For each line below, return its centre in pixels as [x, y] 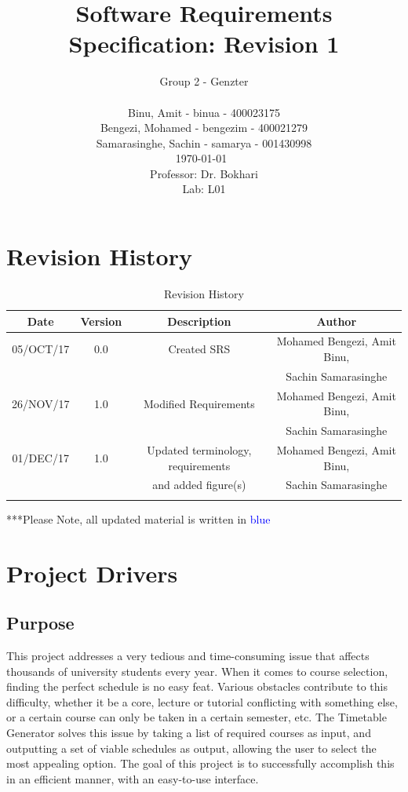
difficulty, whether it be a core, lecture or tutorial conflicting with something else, [202, 701]
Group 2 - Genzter [204, 81]
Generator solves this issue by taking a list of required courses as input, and [189, 732]
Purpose [40, 623]
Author [337, 321]
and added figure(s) [199, 485]
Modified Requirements [199, 403]
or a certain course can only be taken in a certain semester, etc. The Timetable [197, 717]
